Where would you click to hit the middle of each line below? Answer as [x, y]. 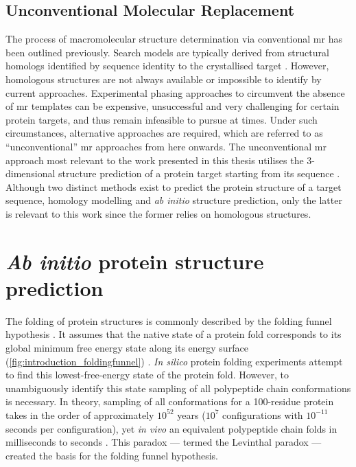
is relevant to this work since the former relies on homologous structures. [158, 213]
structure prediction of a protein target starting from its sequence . [199, 173]
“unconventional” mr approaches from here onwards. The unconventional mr [166, 146]
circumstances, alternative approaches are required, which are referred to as [164, 133]
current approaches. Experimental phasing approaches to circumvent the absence [175, 92]
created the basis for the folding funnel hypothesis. [112, 455]
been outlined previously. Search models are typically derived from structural [167, 52]
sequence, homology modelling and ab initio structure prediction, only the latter [174, 200]
